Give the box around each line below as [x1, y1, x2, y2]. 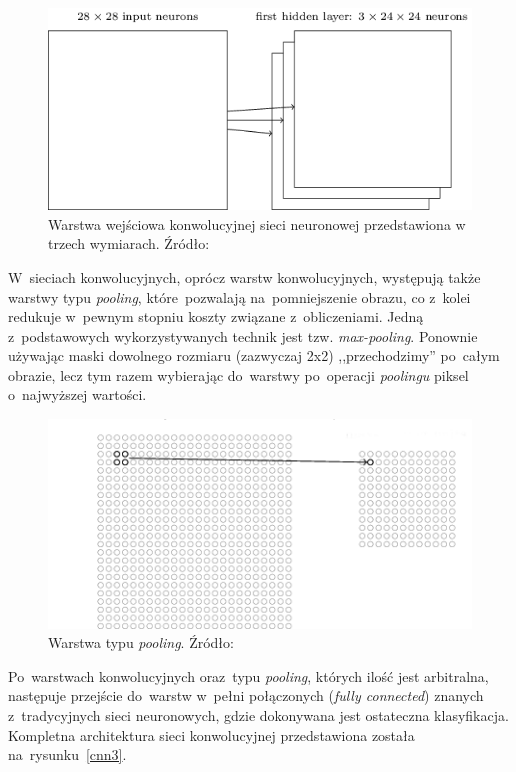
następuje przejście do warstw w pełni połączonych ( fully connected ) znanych [8, 685, 484, 706]
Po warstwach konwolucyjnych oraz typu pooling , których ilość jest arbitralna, [8, 665, 489, 686]
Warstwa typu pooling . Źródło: [48, 632, 234, 653]
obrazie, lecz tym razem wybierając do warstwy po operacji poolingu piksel [8, 364, 469, 385]
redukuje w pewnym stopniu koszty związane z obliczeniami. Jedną [8, 306, 424, 327]
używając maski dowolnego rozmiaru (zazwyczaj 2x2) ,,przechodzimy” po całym [8, 345, 500, 366]
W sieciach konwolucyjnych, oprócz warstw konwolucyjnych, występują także [8, 266, 481, 287]
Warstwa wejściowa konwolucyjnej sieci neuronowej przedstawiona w [48, 213, 466, 234]
